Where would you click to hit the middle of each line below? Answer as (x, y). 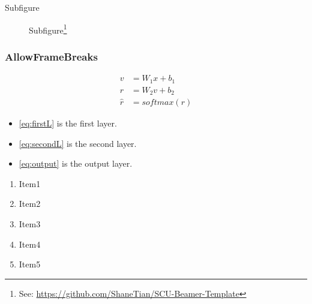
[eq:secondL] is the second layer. (78, 143)
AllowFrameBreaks (51, 56)
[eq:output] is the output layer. (76, 163)
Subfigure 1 (48, 29)
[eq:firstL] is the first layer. (68, 123)
